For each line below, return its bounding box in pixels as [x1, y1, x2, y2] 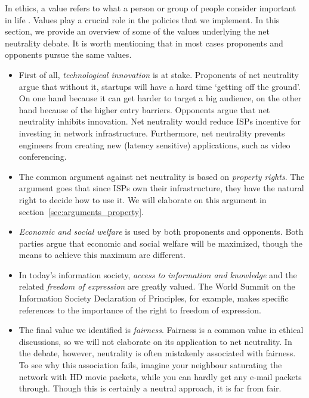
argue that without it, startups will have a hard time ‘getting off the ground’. [18, 80, 301, 92]
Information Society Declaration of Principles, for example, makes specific [18, 292, 289, 304]
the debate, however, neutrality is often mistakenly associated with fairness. [18, 347, 296, 359]
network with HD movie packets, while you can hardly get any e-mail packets [18, 370, 302, 383]
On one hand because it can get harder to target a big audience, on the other [18, 92, 302, 104]
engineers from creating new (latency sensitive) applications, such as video [18, 138, 291, 151]
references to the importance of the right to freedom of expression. [18, 303, 261, 316]
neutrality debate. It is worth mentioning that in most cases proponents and [5, 36, 283, 49]
